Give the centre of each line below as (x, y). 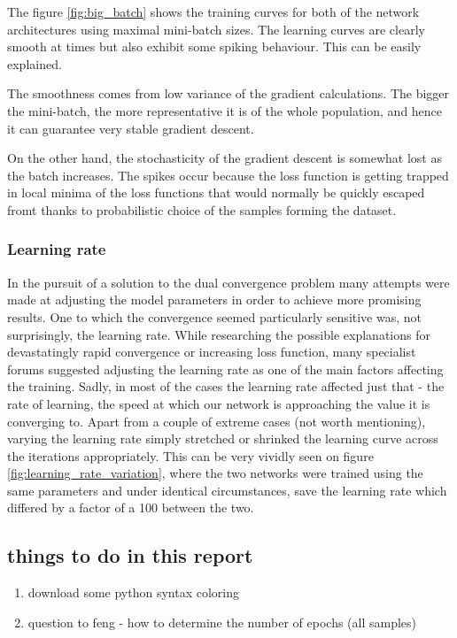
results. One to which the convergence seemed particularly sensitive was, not (215, 316)
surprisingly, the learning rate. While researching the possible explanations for (219, 334)
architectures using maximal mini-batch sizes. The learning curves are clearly (216, 29)
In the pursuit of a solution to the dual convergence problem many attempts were (228, 282)
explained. (35, 63)
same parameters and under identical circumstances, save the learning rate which (227, 490)
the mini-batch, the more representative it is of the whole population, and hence (225, 110)
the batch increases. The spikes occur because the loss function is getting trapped (228, 175)
